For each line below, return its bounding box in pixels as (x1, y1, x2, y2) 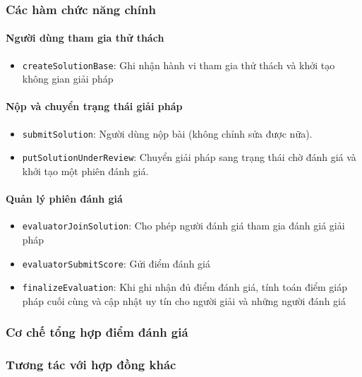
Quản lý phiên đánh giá (6, 191, 123, 206)
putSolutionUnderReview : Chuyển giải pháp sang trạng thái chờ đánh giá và (22, 150, 356, 164)
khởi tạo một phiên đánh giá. (22, 164, 149, 178)
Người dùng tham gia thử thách (6, 30, 164, 45)
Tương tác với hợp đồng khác (6, 356, 176, 373)
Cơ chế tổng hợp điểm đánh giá (6, 323, 188, 341)
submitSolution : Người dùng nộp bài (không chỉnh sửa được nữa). (22, 126, 313, 140)
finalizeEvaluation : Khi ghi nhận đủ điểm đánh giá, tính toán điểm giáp (22, 280, 348, 294)
